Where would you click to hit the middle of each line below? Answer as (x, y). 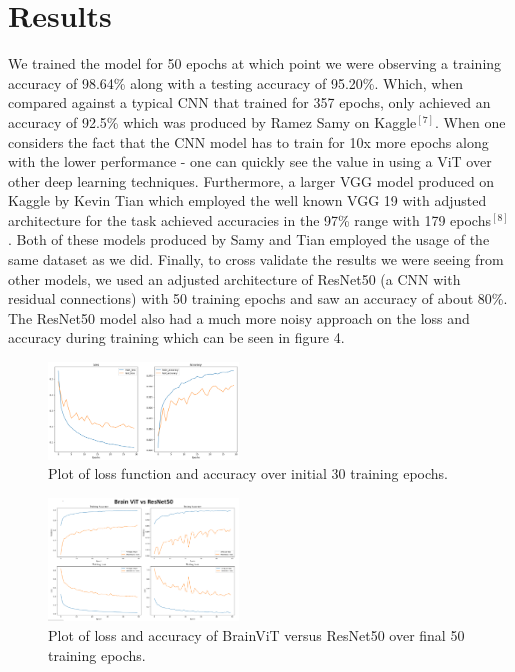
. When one (470, 121)
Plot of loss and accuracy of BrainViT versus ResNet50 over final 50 (256, 635)
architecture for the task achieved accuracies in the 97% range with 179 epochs (249, 219)
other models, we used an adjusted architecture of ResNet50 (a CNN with (234, 278)
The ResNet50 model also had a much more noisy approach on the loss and (239, 317)
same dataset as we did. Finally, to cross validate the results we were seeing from (256, 259)
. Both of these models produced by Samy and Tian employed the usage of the (249, 239)
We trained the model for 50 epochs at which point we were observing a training (255, 63)
